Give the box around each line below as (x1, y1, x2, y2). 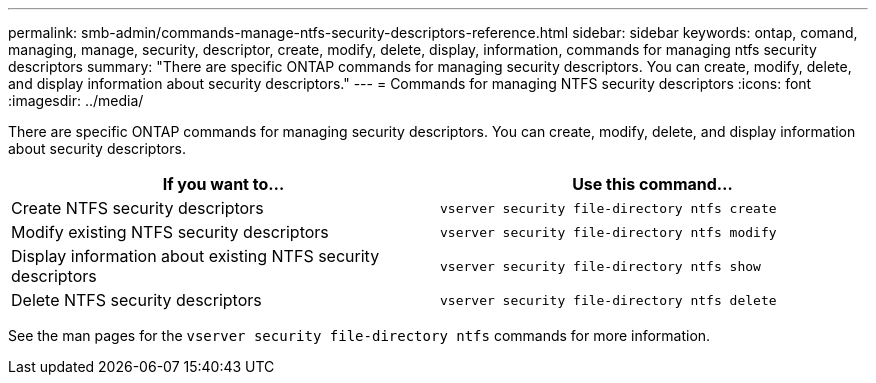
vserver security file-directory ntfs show (440, 258, 761, 274)
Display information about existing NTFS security (11, 246, 380, 266)
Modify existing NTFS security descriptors (11, 222, 329, 242)
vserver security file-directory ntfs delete (440, 292, 777, 308)
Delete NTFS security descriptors (11, 290, 262, 310)
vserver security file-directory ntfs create (440, 200, 777, 216)
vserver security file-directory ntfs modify (440, 224, 777, 240)
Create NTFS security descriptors (11, 198, 264, 218)
